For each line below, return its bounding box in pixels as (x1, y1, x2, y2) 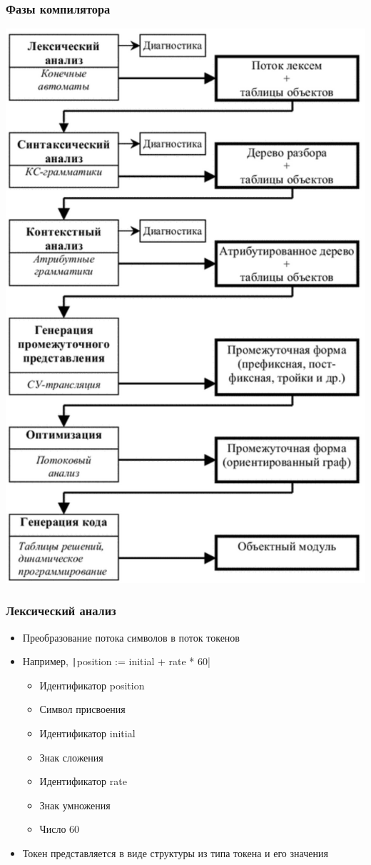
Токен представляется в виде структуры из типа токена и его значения (22, 845, 328, 860)
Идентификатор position (39, 677, 145, 692)
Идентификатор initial (39, 725, 136, 740)
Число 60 (39, 821, 80, 836)
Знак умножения (39, 797, 111, 812)
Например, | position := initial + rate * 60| (22, 654, 210, 669)
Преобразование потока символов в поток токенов (22, 629, 240, 644)
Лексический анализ (6, 602, 116, 619)
